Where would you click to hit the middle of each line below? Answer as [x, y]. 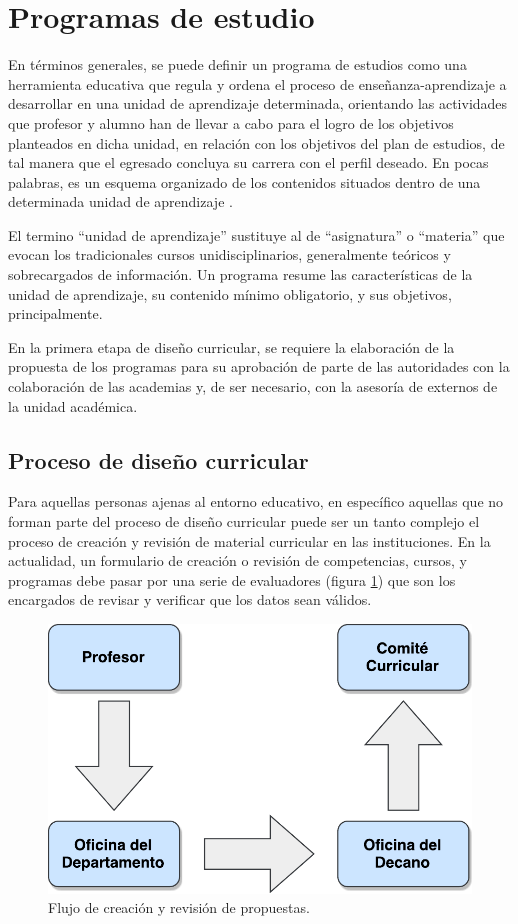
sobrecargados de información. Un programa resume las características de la [240, 274]
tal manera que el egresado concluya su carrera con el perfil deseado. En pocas [248, 162]
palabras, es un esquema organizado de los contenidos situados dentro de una [244, 181]
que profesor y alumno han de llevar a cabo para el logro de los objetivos [231, 122]
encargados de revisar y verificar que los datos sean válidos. [190, 599]
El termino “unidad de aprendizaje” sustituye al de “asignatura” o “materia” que [256, 234]
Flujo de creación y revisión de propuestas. [179, 907]
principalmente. [55, 313]
